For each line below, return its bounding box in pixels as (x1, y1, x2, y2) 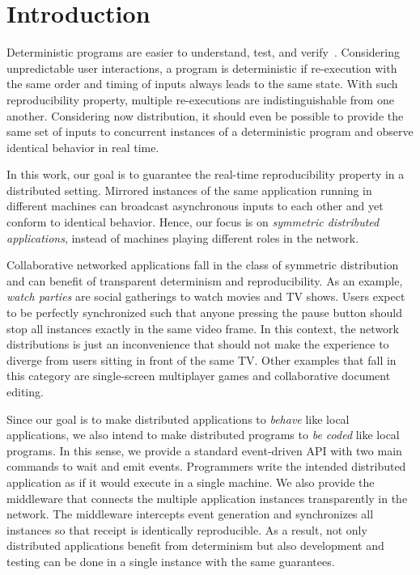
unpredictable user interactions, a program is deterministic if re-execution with (6, 59, 397, 76)
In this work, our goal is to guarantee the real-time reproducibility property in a (6, 166, 405, 183)
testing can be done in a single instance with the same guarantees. (6, 552, 335, 569)
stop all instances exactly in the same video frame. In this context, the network (6, 319, 399, 336)
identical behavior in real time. (6, 138, 159, 155)
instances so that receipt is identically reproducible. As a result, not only (6, 521, 367, 538)
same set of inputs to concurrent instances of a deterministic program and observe (6, 123, 414, 140)
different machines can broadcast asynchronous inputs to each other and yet (6, 197, 384, 214)
